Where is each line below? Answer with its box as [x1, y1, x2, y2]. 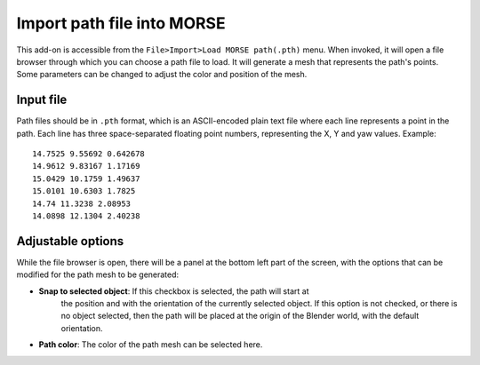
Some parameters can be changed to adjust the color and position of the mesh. [16, 69, 308, 80]
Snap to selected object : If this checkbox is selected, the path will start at [38, 285, 309, 297]
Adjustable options [16, 234, 124, 249]
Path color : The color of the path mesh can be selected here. [38, 339, 263, 350]
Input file [16, 92, 68, 107]
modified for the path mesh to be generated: [16, 269, 180, 280]
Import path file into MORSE [16, 13, 226, 33]
